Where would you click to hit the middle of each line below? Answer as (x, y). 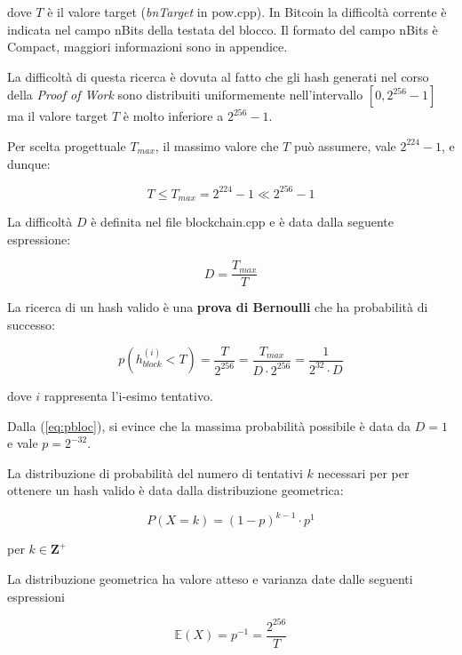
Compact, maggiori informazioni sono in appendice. (147, 47)
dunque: (29, 163)
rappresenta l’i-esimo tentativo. (128, 395)
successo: (31, 324)
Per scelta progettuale (67, 145)
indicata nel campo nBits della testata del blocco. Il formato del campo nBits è (223, 29)
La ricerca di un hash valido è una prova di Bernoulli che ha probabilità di (218, 307)
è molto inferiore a (173, 116)
